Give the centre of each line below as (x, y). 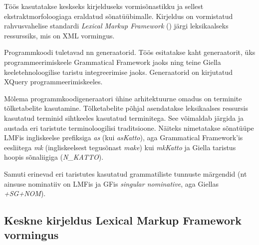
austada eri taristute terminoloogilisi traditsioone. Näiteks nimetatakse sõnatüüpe (129, 127)
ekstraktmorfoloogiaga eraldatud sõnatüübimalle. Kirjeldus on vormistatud (119, 16)
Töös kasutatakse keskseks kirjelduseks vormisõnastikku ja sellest (104, 6)
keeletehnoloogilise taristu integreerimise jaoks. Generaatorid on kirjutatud (119, 72)
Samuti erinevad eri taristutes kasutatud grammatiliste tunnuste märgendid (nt (126, 173)
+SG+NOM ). (25, 193)
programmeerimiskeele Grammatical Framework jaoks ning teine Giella (113, 62)
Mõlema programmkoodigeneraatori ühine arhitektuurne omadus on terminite (123, 98)
